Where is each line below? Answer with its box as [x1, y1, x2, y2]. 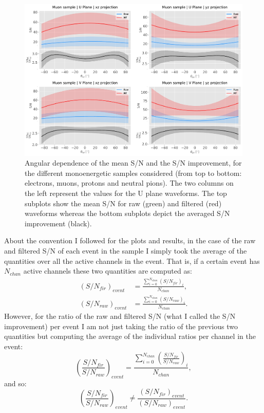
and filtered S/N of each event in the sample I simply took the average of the [4, 245, 247, 256]
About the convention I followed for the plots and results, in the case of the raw [4, 235, 256, 246]
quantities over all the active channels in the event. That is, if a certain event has [4, 255, 260, 266]
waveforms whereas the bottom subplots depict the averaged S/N [25, 208, 230, 219]
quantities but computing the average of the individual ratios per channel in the [4, 331, 256, 342]
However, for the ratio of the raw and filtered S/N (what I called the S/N [4, 311, 236, 321]
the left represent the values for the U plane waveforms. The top [25, 188, 227, 199]
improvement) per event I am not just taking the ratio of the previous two [4, 320, 238, 331]
